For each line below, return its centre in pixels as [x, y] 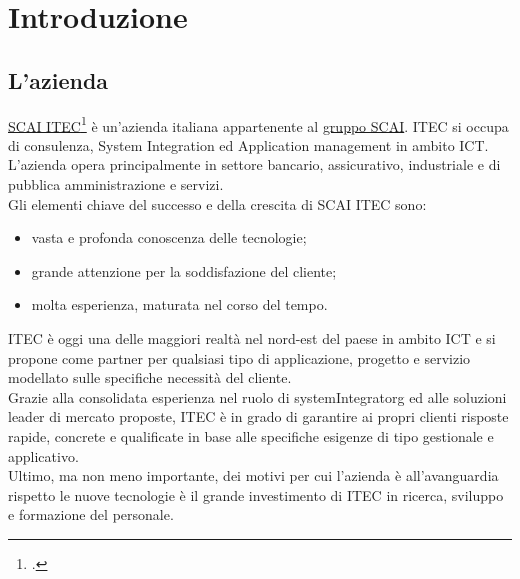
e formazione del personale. [91, 514]
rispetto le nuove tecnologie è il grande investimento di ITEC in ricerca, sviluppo [256, 494]
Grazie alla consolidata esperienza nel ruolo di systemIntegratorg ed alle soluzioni [257, 396]
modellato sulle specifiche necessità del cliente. [150, 377]
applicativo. [43, 455]
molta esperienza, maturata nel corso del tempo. [179, 304]
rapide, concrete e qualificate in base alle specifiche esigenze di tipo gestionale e [251, 435]
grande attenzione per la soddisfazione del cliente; [184, 270]
